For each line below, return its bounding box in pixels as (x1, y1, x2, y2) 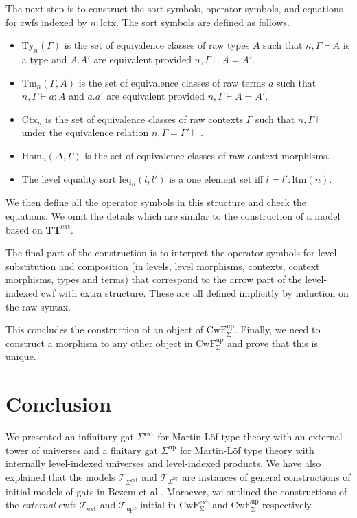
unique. (5, 349, 36, 363)
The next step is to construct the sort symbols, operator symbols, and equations (5, 1, 343, 15)
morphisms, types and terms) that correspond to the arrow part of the (5, 272, 302, 286)
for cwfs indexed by (5, 14, 87, 29)
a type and (21, 52, 67, 66)
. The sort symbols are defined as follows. (116, 14, 290, 29)
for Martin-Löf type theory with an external (157, 429, 343, 443)
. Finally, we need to (234, 322, 321, 337)
